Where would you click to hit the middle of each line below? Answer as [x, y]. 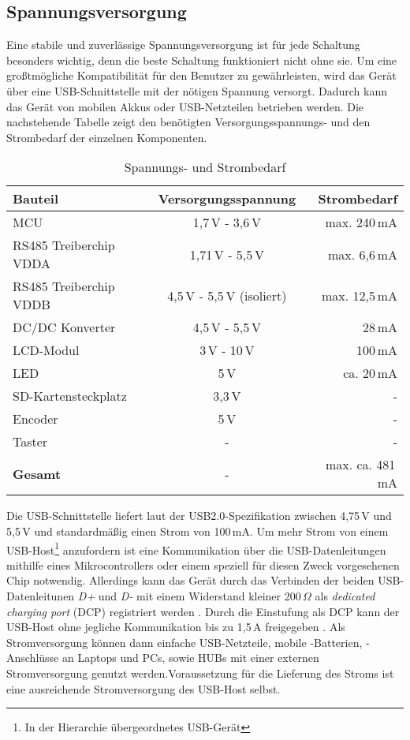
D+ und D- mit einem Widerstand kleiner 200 [189, 595]
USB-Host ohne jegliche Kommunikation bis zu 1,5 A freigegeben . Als [176, 627]
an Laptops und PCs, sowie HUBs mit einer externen [190, 658]
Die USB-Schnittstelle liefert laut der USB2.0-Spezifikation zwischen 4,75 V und [199, 516]
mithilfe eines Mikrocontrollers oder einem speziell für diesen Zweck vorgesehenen [203, 564]
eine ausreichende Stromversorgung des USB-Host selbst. [143, 688]
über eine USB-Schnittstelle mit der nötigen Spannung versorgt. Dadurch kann [197, 90]
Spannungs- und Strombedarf [205, 167]
